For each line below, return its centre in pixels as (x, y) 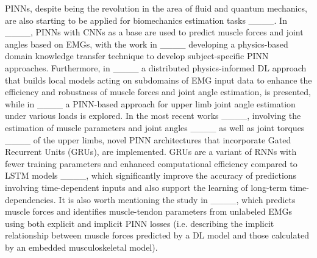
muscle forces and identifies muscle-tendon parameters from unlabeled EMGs (149, 211)
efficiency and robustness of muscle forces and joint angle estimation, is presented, (158, 92)
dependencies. (30, 199)
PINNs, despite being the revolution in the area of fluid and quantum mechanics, (156, 8)
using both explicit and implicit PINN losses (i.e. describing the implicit (140, 223)
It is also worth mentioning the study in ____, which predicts (177, 199)
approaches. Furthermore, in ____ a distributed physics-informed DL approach (156, 67)
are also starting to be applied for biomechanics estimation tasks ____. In (146, 20)
